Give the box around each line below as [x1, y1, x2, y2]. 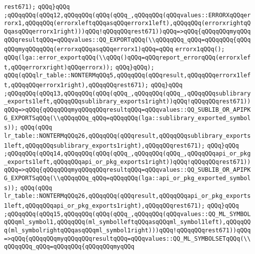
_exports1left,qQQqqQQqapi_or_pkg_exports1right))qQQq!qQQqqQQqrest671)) [4, 158, 251, 165]
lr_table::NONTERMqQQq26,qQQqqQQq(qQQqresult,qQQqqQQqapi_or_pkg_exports [4, 192, 251, 200]
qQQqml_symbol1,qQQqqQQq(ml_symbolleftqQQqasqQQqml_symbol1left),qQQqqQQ [4, 219, 251, 226]
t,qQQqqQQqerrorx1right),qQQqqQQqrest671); [4, 81, 149, 89]
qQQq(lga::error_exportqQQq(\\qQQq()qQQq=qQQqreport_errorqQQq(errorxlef [4, 54, 251, 61]
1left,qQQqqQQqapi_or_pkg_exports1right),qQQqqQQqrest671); [4, 202, 205, 210]
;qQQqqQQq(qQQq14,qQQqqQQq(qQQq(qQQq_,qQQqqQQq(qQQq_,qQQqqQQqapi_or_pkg [4, 150, 251, 158]
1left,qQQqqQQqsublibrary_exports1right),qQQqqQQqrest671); [4, 142, 205, 149]
